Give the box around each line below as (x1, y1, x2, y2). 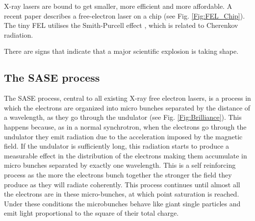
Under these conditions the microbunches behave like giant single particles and (4, 198, 241, 208)
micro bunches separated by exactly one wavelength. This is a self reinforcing (4, 160, 236, 170)
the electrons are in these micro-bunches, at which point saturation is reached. (4, 189, 239, 199)
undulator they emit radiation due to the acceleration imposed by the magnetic (4, 131, 243, 141)
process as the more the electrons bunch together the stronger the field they (4, 169, 232, 179)
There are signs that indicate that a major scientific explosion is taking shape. (4, 46, 239, 56)
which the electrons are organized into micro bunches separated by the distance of (4, 102, 251, 112)
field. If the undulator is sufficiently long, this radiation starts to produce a (4, 141, 229, 151)
